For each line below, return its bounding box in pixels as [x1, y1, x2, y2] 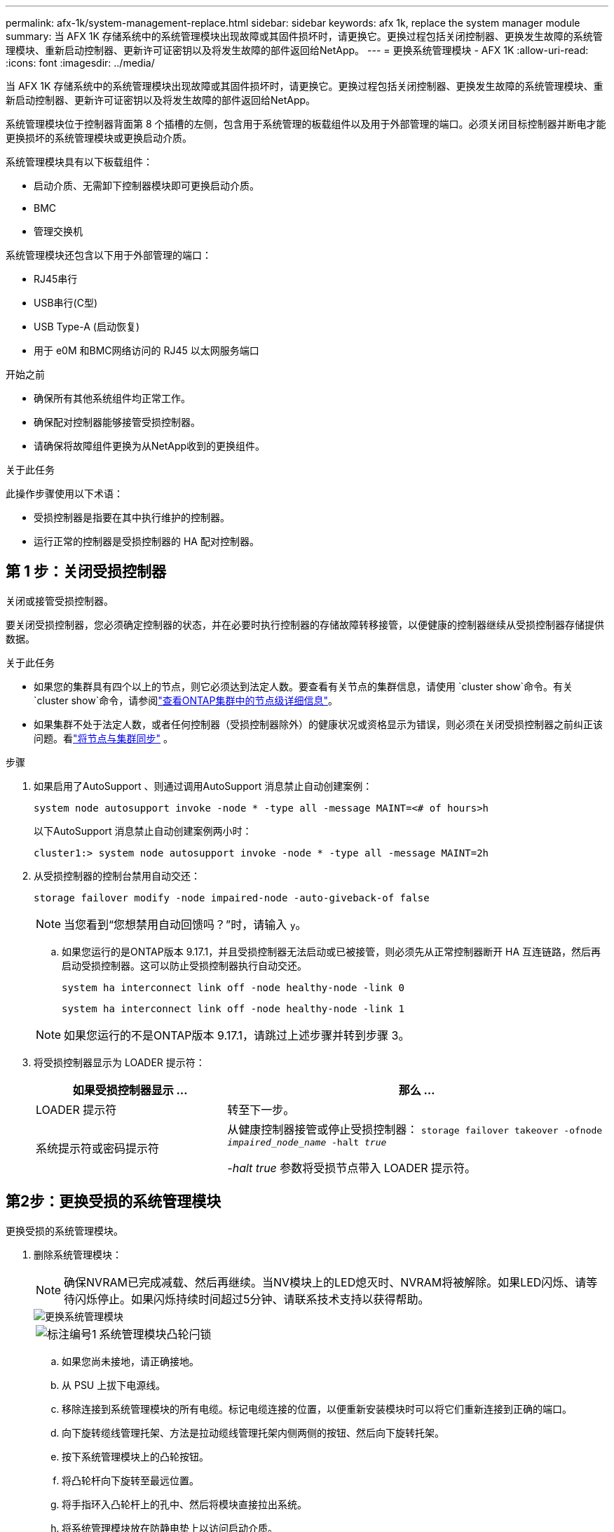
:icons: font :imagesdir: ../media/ [6, 57, 155, 69]
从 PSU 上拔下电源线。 [62, 1378, 166, 1391]
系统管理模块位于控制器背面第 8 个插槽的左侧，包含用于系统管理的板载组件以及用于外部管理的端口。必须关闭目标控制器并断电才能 [6, 118, 606, 130]
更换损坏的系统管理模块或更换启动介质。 [6, 132, 192, 144]
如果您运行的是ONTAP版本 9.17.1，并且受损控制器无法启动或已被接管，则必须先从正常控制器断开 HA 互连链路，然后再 [62, 945, 601, 957]
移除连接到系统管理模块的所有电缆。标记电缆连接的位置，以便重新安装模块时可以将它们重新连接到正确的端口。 [62, 1402, 572, 1415]
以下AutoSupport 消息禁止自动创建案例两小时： [34, 824, 252, 837]
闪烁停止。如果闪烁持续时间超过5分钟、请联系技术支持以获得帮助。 [75, 1291, 430, 1306]
